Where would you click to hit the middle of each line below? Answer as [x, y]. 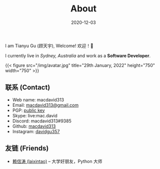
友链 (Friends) [27, 148]
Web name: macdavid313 [38, 99]
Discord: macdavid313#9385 [42, 121]
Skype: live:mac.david [35, 115]
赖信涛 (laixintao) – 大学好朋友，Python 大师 [57, 161]
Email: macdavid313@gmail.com [45, 105]
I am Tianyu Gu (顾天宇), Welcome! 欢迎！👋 [49, 46]
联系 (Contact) [28, 87]
